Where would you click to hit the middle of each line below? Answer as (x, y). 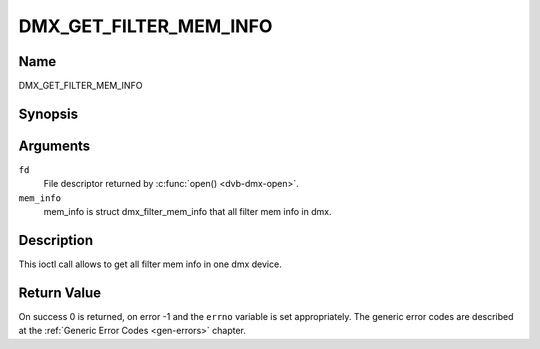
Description (56, 240)
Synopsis (48, 113)
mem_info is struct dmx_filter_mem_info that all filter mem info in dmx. (187, 212)
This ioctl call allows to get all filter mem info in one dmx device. (150, 264)
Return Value (60, 292)
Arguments (54, 145)
